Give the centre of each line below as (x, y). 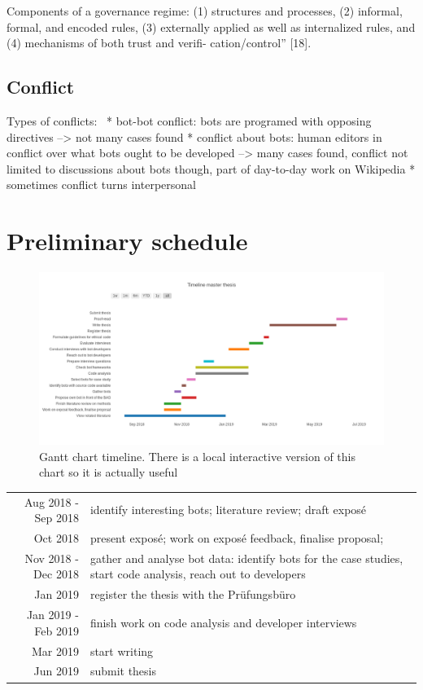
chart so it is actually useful (109, 472)
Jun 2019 (56, 671)
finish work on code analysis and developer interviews (223, 622)
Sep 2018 (57, 518)
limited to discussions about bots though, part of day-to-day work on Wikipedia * (211, 168)
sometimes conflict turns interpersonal (101, 185)
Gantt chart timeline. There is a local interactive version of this (197, 456)
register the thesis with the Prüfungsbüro (193, 594)
